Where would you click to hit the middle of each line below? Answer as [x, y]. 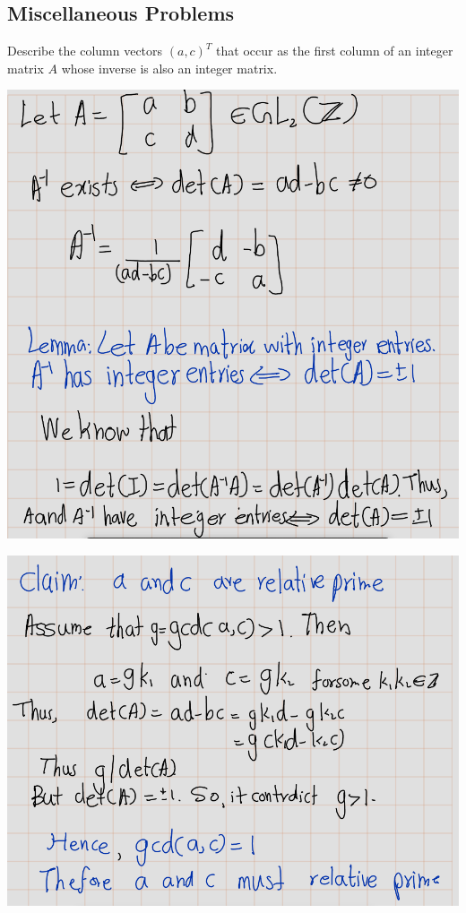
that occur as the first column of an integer [335, 51]
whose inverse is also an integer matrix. [169, 68]
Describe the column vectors [85, 51]
